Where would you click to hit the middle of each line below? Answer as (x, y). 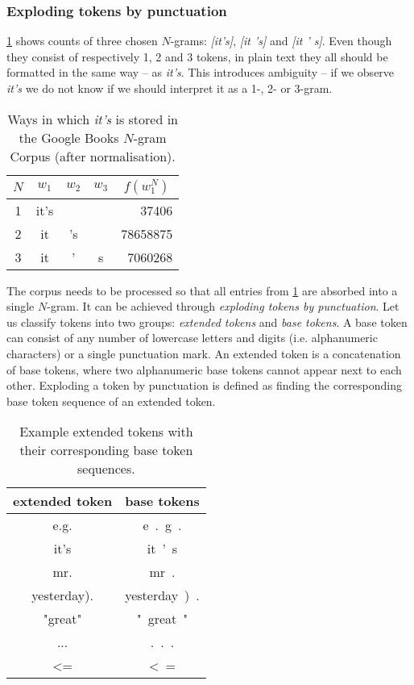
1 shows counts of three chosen (82, 41)
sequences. (106, 469)
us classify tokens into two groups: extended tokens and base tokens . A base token (207, 322)
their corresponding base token (106, 450)
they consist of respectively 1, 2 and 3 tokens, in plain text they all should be (197, 56)
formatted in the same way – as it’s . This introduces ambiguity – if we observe (201, 72)
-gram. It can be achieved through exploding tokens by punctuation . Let (223, 306)
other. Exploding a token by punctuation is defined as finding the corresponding (205, 385)
